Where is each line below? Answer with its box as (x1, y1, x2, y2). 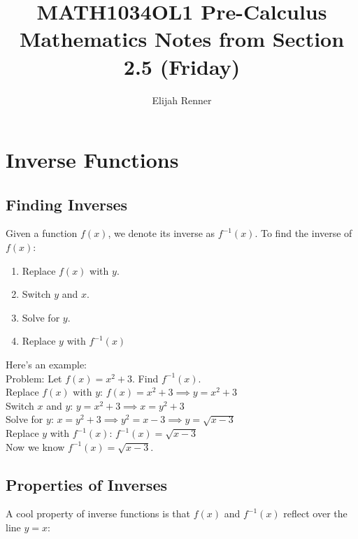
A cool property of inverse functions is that (6, 506, 191, 521)
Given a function (6, 226, 78, 240)
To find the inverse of (261, 226, 352, 240)
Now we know (6, 439, 65, 454)
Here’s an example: (6, 357, 87, 372)
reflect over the (283, 506, 348, 521)
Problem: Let (6, 371, 62, 385)
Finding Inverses (6, 193, 128, 215)
